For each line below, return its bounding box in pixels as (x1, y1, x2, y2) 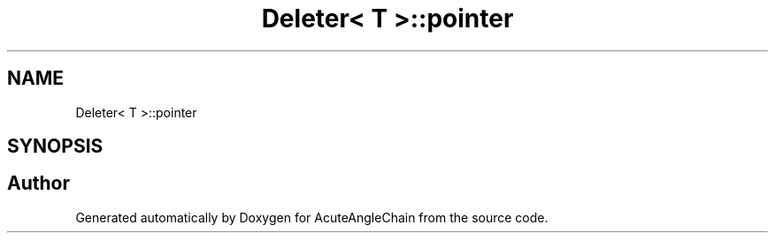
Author (7, 172, 70, 195)
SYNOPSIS (7, 135, 104, 158)
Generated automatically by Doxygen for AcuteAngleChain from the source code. (75, 209, 549, 225)
